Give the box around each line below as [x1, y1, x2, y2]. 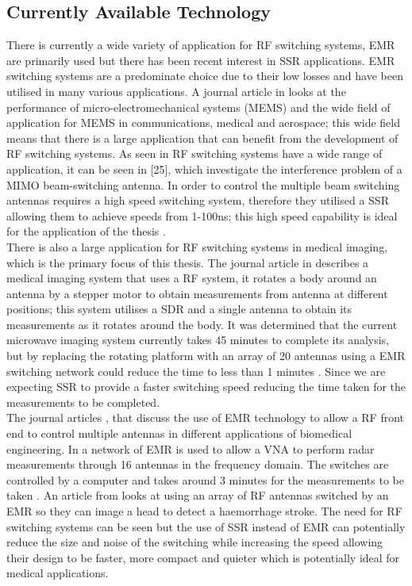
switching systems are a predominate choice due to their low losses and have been [6, 67, 403, 84]
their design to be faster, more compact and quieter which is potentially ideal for [6, 549, 400, 565]
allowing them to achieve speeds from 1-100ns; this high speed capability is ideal [6, 207, 398, 224]
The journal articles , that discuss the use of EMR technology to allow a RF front [6, 409, 405, 426]
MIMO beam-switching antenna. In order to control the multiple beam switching [6, 176, 400, 193]
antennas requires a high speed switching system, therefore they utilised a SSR [6, 192, 389, 209]
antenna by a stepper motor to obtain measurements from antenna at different [6, 285, 388, 301]
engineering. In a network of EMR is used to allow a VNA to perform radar [6, 440, 375, 457]
